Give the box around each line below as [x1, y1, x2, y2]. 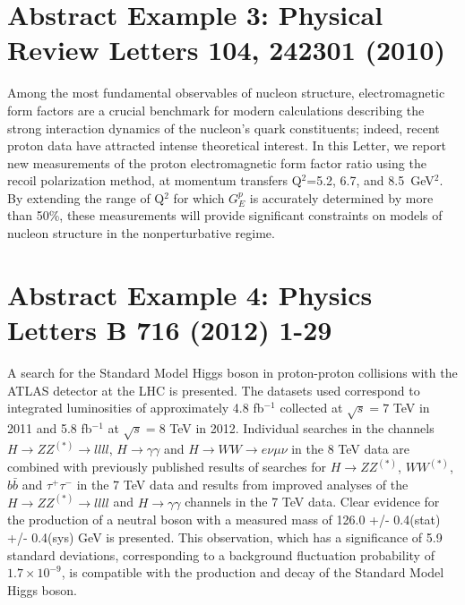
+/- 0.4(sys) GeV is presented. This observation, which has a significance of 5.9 [7, 527, 443, 546]
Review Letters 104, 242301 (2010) [7, 31, 445, 68]
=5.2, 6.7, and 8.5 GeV [306, 171, 435, 190]
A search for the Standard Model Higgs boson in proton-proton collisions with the [7, 362, 458, 381]
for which [173, 188, 225, 207]
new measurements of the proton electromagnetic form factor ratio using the [7, 153, 426, 172]
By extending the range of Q [7, 188, 165, 207]
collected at [280, 398, 343, 417]
